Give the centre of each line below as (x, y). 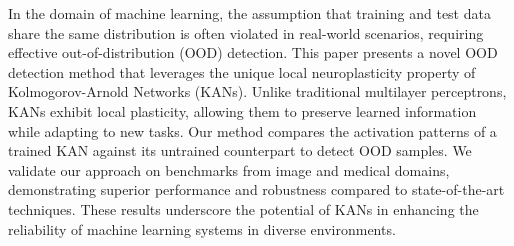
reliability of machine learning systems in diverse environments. (202, 228)
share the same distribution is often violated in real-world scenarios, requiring (246, 32)
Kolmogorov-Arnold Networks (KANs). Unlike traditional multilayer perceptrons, (257, 91)
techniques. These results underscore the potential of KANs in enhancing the (243, 208)
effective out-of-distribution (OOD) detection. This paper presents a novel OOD (253, 52)
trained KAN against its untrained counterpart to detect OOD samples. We (240, 150)
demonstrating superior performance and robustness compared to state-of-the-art (256, 189)
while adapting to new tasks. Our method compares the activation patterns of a (252, 130)
